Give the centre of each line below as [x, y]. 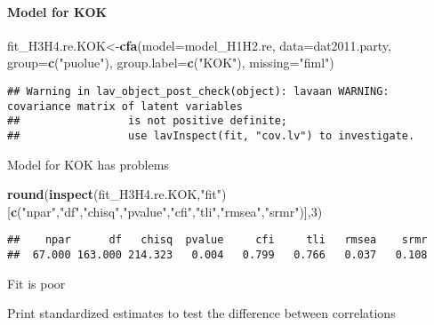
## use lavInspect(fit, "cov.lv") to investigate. [211, 135]
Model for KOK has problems [88, 164]
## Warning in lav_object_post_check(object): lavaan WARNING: [198, 91]
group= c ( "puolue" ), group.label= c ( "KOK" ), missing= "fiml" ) [171, 63]
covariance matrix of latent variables [125, 106]
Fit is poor [36, 283]
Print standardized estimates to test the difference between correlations [201, 313]
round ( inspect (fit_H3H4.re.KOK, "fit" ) [117, 194]
